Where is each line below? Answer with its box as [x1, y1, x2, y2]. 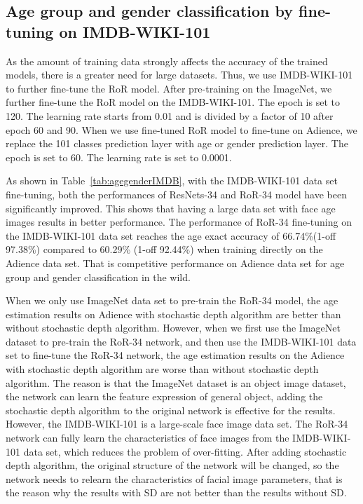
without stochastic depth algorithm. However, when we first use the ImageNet [6, 320, 341, 335]
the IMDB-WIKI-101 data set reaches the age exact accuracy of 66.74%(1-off [6, 228, 336, 243]
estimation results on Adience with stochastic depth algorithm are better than [6, 306, 341, 321]
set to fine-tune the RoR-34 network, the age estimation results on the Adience [6, 348, 345, 362]
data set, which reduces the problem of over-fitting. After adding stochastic [23, 444, 347, 458]
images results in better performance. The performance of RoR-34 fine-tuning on [6, 214, 352, 229]
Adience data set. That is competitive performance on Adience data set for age [6, 255, 345, 270]
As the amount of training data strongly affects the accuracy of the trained [6, 53, 328, 68]
